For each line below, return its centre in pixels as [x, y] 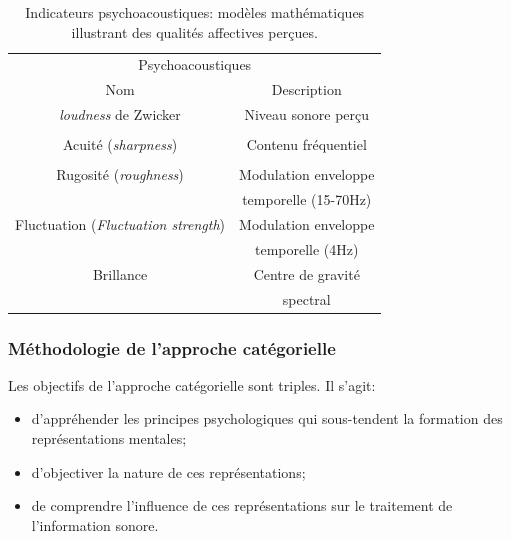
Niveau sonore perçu [307, 114]
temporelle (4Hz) [307, 248]
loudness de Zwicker [120, 114]
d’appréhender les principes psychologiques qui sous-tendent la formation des [267, 418]
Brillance [120, 273]
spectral [306, 298]
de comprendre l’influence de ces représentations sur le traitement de [242, 505]
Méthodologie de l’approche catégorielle [172, 347]
